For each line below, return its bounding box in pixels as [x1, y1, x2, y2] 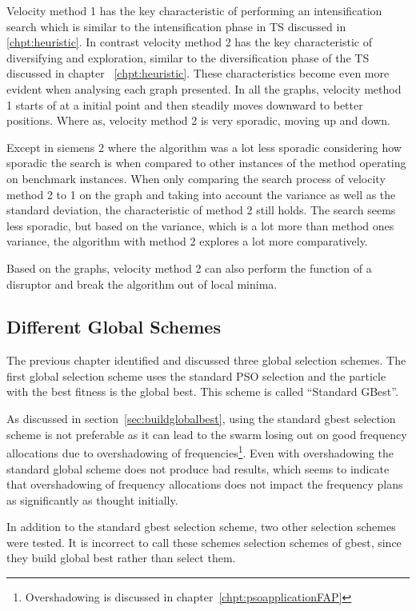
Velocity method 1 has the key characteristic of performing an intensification [6, 2, 382, 18]
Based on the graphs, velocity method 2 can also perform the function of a [6, 259, 372, 276]
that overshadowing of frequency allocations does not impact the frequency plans [6, 476, 403, 493]
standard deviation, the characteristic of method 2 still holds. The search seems [6, 202, 396, 218]
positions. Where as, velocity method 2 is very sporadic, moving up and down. [6, 112, 391, 129]
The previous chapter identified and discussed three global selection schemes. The [6, 352, 406, 369]
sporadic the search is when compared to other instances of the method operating [6, 154, 406, 171]
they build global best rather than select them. [6, 549, 236, 566]
